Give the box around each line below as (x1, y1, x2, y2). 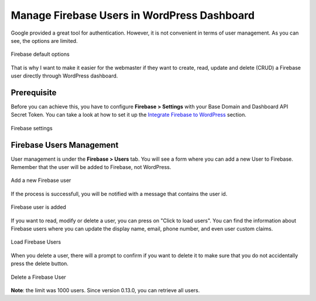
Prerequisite (11, 87, 57, 97)
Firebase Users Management (11, 140, 119, 150)
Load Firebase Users (11, 238, 61, 246)
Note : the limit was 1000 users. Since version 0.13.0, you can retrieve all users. (11, 287, 200, 293)
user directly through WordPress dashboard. (11, 72, 118, 79)
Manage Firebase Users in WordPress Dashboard (11, 9, 255, 22)
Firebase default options (11, 50, 70, 58)
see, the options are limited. (11, 37, 78, 44)
